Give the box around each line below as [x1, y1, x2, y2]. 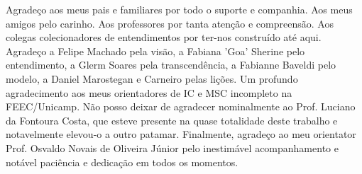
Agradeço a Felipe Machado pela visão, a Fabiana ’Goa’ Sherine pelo [6, 43, 305, 58]
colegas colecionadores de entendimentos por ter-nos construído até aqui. [6, 30, 322, 45]
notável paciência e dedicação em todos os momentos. [6, 154, 238, 169]
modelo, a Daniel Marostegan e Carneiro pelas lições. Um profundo [6, 71, 298, 86]
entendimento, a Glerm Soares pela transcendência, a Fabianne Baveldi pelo [6, 57, 336, 72]
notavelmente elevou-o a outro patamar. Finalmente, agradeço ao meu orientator [6, 127, 356, 141]
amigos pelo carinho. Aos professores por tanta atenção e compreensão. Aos [6, 16, 334, 30]
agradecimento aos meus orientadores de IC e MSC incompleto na [6, 85, 292, 100]
